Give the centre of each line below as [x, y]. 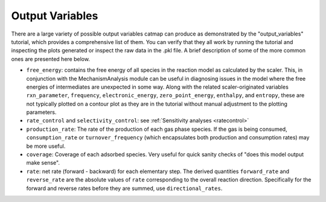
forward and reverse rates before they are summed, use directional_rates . [124, 188]
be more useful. [46, 146]
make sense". [43, 163]
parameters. [41, 112]
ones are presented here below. [51, 59]
